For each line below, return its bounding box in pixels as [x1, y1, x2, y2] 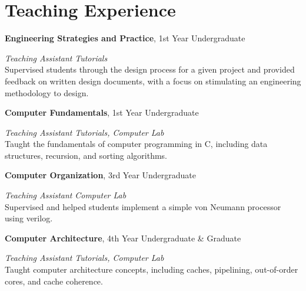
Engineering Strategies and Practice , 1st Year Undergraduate [5, 32, 245, 44]
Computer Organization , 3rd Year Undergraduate [5, 169, 197, 181]
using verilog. [5, 212, 53, 224]
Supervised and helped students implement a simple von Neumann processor [5, 200, 281, 212]
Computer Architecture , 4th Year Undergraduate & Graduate [5, 231, 241, 244]
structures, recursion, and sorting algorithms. [5, 149, 167, 161]
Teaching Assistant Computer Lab [5, 189, 127, 201]
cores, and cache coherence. [5, 274, 103, 287]
